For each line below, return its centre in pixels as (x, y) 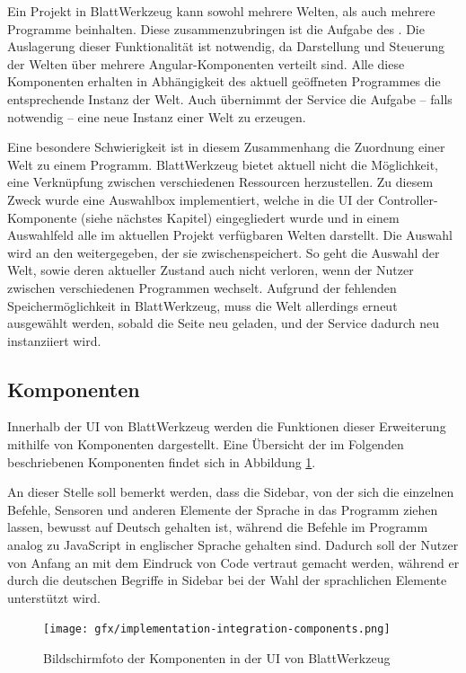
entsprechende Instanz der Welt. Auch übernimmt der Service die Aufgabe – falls (230, 98)
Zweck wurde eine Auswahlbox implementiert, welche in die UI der (191, 199)
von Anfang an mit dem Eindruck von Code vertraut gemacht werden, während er (233, 562)
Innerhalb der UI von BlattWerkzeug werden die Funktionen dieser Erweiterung (227, 426)
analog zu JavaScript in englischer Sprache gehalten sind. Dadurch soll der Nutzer (233, 545)
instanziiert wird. (54, 340)
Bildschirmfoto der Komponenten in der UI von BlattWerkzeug (217, 658)
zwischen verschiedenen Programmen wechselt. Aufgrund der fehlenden (202, 287)
